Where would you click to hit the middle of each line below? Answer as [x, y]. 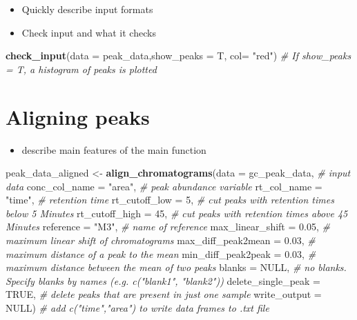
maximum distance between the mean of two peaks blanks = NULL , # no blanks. [176, 267]
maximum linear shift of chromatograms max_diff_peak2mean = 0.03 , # [161, 240]
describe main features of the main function [114, 149]
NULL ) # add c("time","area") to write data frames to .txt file [137, 308]
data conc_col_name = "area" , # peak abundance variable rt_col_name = [164, 186]
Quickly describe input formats [87, 9]
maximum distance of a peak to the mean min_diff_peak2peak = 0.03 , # [161, 253]
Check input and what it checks [89, 32]
